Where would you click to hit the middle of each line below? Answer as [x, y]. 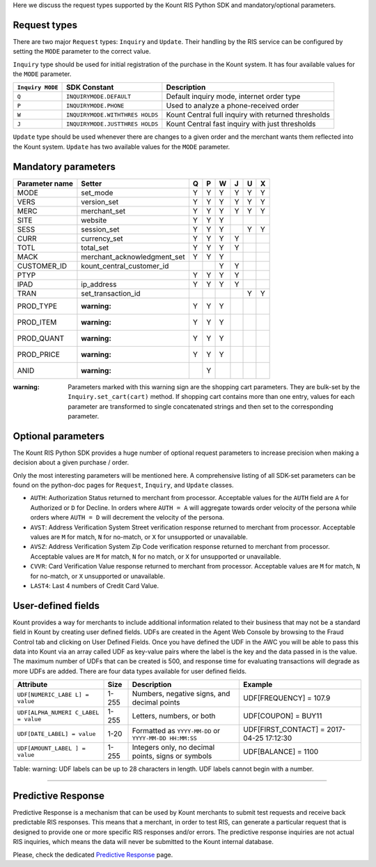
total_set [95, 248]
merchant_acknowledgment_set [133, 257]
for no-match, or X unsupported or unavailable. [97, 576]
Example [258, 685]
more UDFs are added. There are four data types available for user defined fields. [130, 671]
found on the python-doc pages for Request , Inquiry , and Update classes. [123, 485]
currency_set [102, 239]
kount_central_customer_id [125, 266]
